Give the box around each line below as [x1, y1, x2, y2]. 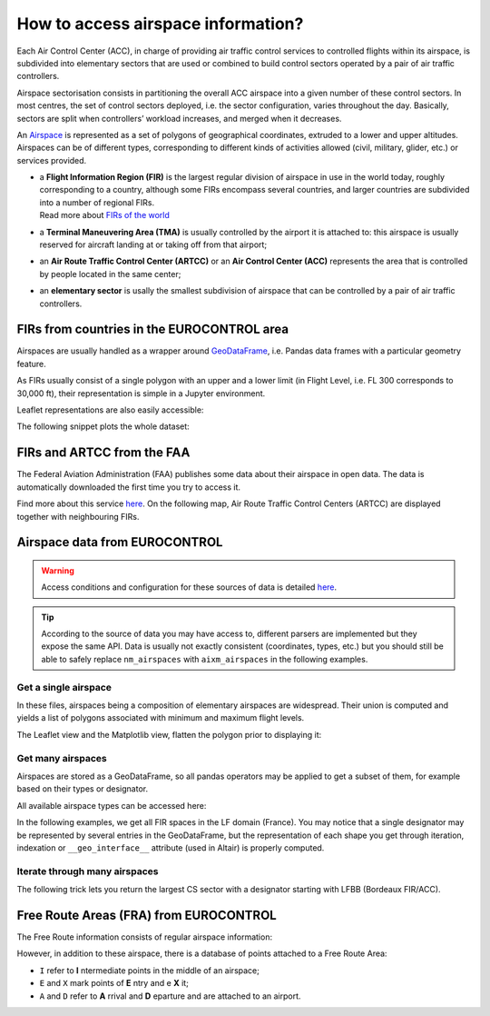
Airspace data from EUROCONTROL [16, 534, 223, 550]
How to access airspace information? [16, 14, 304, 34]
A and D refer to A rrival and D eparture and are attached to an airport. [39, 991, 301, 1001]
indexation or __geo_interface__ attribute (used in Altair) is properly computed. [16, 842, 325, 853]
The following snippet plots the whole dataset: [16, 421, 190, 432]
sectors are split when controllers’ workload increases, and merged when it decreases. [16, 113, 342, 124]
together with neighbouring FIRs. [16, 511, 140, 522]
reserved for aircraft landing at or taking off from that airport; [39, 239, 268, 250]
